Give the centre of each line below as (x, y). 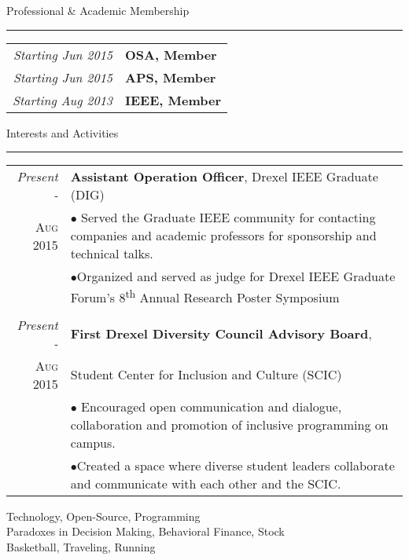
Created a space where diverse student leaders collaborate (236, 465)
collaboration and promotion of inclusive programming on (229, 424)
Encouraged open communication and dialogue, (212, 406)
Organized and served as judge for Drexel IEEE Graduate (236, 276)
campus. (93, 442)
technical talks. (112, 254)
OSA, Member (171, 54)
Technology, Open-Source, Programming (103, 516)
